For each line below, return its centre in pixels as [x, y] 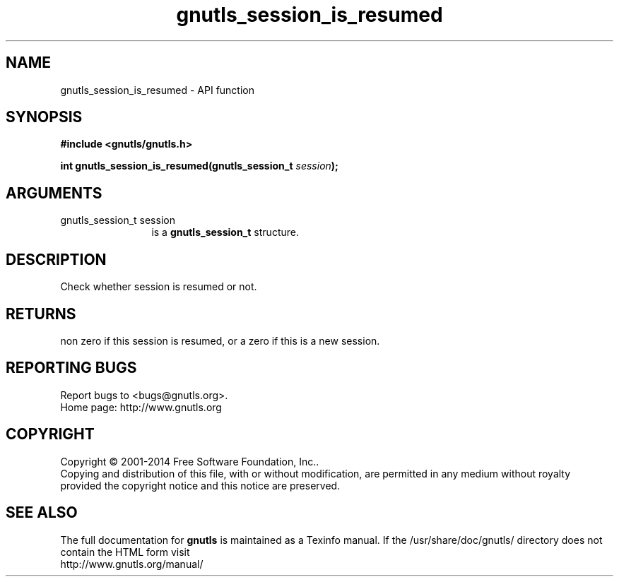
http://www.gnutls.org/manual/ [132, 564]
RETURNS [41, 314]
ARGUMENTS [54, 193]
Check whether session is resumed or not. [159, 287]
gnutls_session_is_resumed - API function [157, 90]
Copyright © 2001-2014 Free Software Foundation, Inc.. [190, 461]
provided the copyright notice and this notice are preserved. [200, 485]
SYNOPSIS [44, 117]
